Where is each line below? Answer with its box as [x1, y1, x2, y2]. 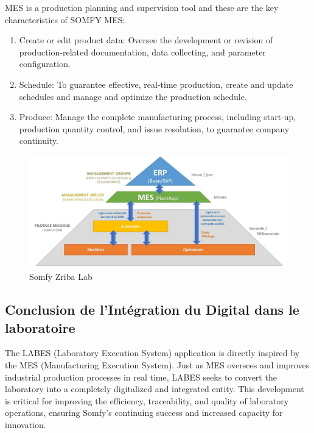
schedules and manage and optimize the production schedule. [19, 90, 247, 102]
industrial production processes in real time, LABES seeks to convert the [5, 370, 277, 383]
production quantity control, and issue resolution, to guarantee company [19, 122, 290, 135]
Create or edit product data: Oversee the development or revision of [19, 34, 273, 46]
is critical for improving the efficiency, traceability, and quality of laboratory [5, 394, 289, 407]
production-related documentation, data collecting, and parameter [19, 45, 266, 58]
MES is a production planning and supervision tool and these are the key [5, 1, 279, 13]
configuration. [19, 57, 71, 70]
